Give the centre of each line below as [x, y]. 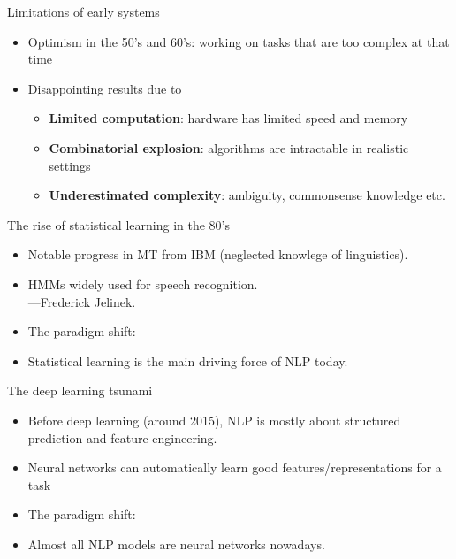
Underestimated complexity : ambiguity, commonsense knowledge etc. [247, 195]
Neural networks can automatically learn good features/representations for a [235, 467]
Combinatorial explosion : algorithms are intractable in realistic [229, 147]
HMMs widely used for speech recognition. [143, 283]
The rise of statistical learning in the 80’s [118, 224]
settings [70, 165]
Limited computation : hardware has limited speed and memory [228, 118]
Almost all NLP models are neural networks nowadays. [176, 544]
